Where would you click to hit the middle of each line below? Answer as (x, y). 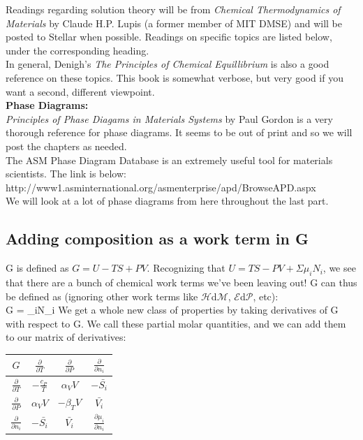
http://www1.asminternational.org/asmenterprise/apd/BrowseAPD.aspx (161, 187)
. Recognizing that (186, 268)
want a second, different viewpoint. (80, 91)
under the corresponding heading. (77, 50)
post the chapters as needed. (66, 146)
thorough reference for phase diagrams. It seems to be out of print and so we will (179, 132)
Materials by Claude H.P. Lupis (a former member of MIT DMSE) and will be (174, 23)
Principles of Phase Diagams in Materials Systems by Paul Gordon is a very (169, 118)
